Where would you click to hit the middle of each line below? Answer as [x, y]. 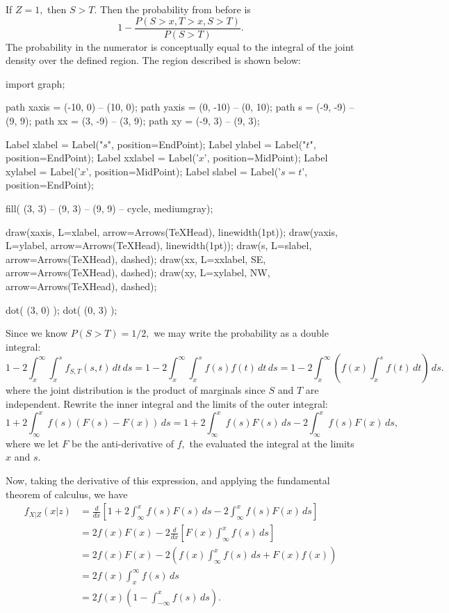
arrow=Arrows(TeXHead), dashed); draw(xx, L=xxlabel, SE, [136, 258]
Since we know [37, 333]
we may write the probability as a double [241, 333]
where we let [32, 443]
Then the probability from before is [175, 9]
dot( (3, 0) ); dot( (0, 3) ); [62, 309]
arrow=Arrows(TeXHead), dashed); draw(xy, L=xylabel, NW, [138, 272]
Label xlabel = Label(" [55, 144]
